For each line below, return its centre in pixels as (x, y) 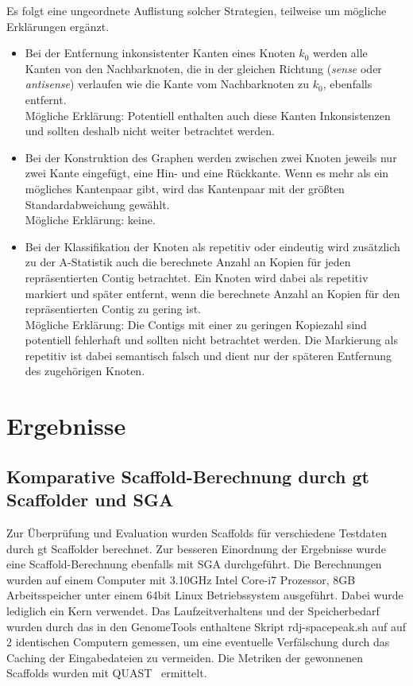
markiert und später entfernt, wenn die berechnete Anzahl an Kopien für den (212, 293)
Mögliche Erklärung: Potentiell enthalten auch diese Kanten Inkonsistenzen (208, 115)
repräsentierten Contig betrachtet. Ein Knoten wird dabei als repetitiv (197, 277)
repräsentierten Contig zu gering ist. (113, 309)
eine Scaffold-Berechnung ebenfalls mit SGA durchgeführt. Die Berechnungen (194, 564)
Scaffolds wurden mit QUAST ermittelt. (107, 673)
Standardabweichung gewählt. (97, 204)
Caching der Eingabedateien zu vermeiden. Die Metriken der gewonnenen (185, 657)
